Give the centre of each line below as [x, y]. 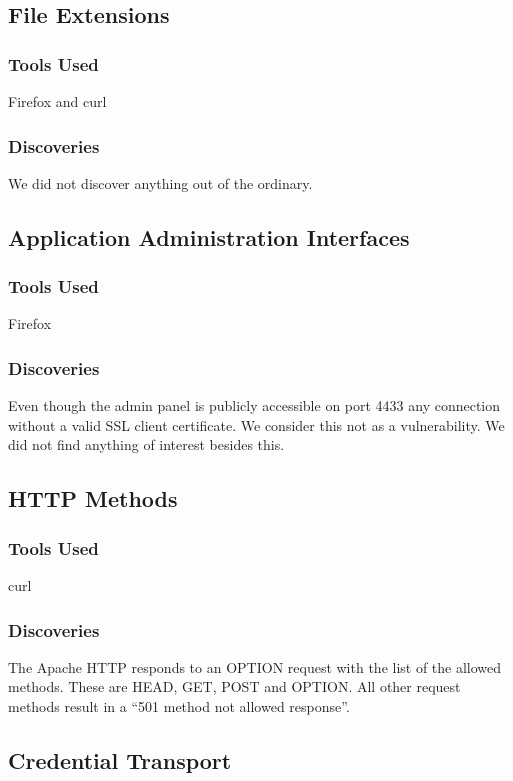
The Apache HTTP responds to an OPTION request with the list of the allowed [255, 666]
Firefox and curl [57, 101]
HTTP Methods [93, 498]
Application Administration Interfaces [209, 236]
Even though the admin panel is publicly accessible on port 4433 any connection [254, 405]
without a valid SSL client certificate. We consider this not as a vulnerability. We [256, 424]
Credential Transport [120, 759]
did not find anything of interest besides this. [146, 444]
